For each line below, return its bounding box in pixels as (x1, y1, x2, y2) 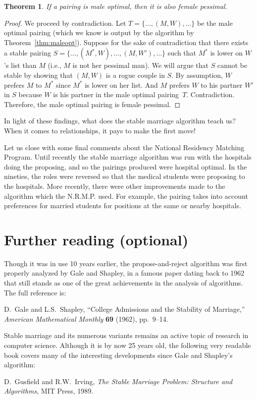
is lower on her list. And (85, 79, 158, 90)
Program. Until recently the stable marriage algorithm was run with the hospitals (4, 152, 252, 162)
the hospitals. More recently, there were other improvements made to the (4, 180, 225, 191)
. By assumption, (171, 69, 223, 80)
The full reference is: (4, 287, 66, 297)
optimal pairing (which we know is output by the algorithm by (4, 27, 194, 38)
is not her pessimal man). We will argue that (72, 60, 209, 70)
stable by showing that (4, 69, 73, 80)
